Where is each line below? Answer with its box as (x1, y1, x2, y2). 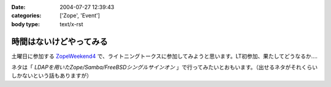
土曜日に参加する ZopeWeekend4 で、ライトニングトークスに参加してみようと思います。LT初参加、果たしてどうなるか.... (11, 52, 318, 60)
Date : (11, 4, 26, 10)
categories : (11, 12, 42, 19)
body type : (11, 20, 40, 27)
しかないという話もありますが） (11, 72, 92, 79)
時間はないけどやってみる (11, 37, 108, 47)
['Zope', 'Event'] (59, 12, 101, 19)
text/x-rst (59, 20, 83, 27)
